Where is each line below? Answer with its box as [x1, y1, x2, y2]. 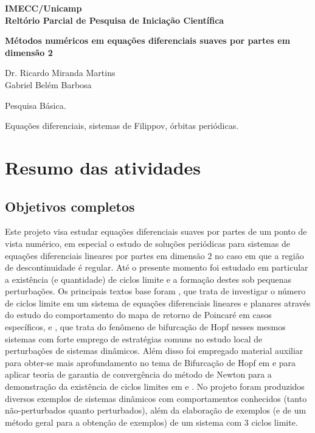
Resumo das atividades [5, 154, 201, 179]
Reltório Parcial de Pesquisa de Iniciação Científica [5, 13, 224, 26]
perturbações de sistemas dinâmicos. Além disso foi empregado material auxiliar [5, 344, 303, 357]
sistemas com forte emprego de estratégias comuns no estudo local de [5, 332, 263, 345]
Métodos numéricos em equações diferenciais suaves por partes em [5, 34, 291, 47]
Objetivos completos [5, 196, 135, 215]
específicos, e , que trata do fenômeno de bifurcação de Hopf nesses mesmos [5, 320, 286, 333]
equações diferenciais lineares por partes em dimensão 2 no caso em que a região [5, 249, 304, 262]
